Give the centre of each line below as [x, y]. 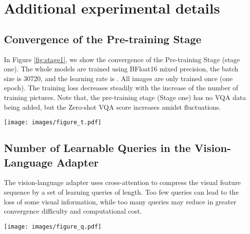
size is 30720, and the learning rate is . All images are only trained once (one [118, 78]
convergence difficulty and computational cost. [73, 211]
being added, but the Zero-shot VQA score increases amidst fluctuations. [113, 107]
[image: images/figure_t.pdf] [53, 123]
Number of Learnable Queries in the [98, 148]
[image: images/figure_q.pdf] [53, 226]
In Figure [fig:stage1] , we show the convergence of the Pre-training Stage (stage [122, 59]
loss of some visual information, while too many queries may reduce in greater [120, 201]
